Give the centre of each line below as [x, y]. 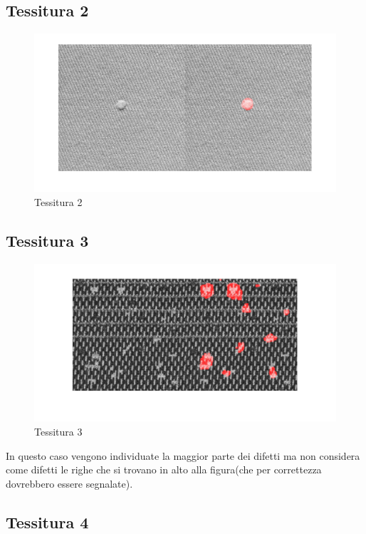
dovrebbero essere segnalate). [69, 483]
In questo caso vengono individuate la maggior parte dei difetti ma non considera [183, 455]
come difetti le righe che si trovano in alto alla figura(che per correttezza [164, 469]
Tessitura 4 [47, 522]
